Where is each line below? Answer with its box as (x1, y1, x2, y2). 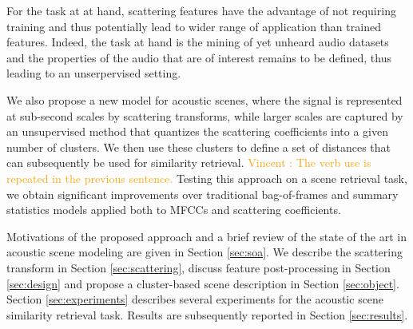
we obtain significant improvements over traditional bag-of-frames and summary (6, 185, 399, 202)
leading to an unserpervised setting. (6, 65, 181, 81)
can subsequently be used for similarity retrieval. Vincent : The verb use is (6, 154, 371, 171)
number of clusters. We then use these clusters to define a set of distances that (6, 138, 391, 155)
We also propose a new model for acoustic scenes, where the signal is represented (6, 91, 403, 108)
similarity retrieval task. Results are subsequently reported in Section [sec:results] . (6, 306, 408, 323)
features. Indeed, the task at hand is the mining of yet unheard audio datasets (6, 34, 389, 50)
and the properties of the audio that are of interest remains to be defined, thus (6, 49, 391, 65)
